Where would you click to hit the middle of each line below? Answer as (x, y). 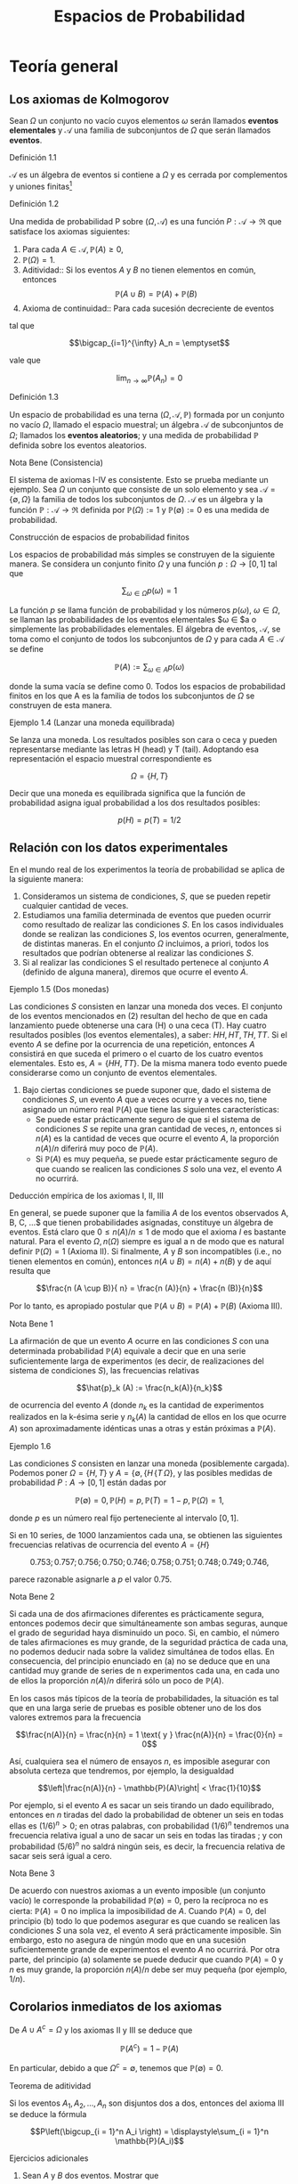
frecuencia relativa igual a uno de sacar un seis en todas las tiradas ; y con (146, 1836)
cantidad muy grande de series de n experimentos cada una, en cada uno (145, 1671)
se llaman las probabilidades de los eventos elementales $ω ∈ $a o (133, 620)
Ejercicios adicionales (49, 2158)
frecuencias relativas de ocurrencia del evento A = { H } (109, 1545)
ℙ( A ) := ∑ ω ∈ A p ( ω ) (149, 668)
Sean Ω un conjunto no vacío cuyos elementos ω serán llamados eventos (144, 121)
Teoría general (64, 66)
